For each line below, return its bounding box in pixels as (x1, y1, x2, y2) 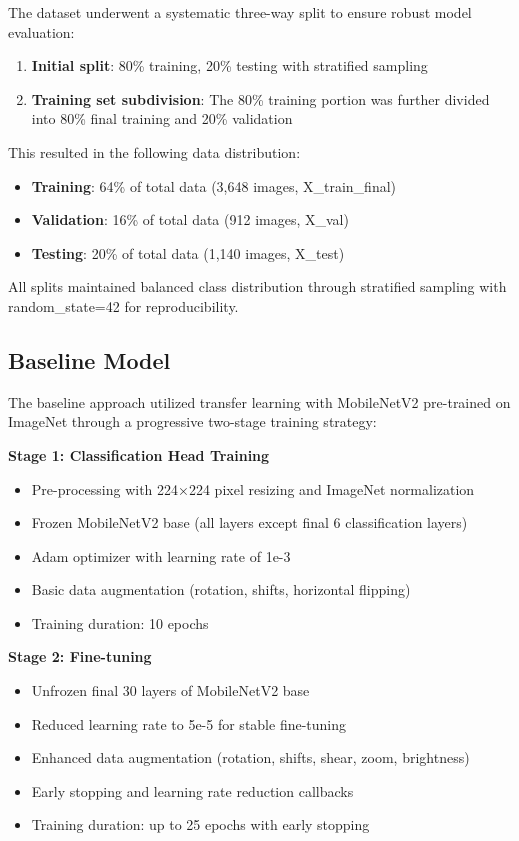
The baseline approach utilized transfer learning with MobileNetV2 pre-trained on (8, 391, 511, 412)
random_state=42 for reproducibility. (8, 295, 239, 316)
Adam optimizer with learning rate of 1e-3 (31, 545, 291, 566)
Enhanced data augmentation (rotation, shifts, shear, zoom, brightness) (31, 747, 470, 768)
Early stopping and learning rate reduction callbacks (31, 780, 354, 801)
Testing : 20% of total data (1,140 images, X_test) (31, 242, 345, 263)
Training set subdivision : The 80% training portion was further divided (31, 88, 490, 109)
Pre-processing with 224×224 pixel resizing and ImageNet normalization (31, 478, 475, 499)
